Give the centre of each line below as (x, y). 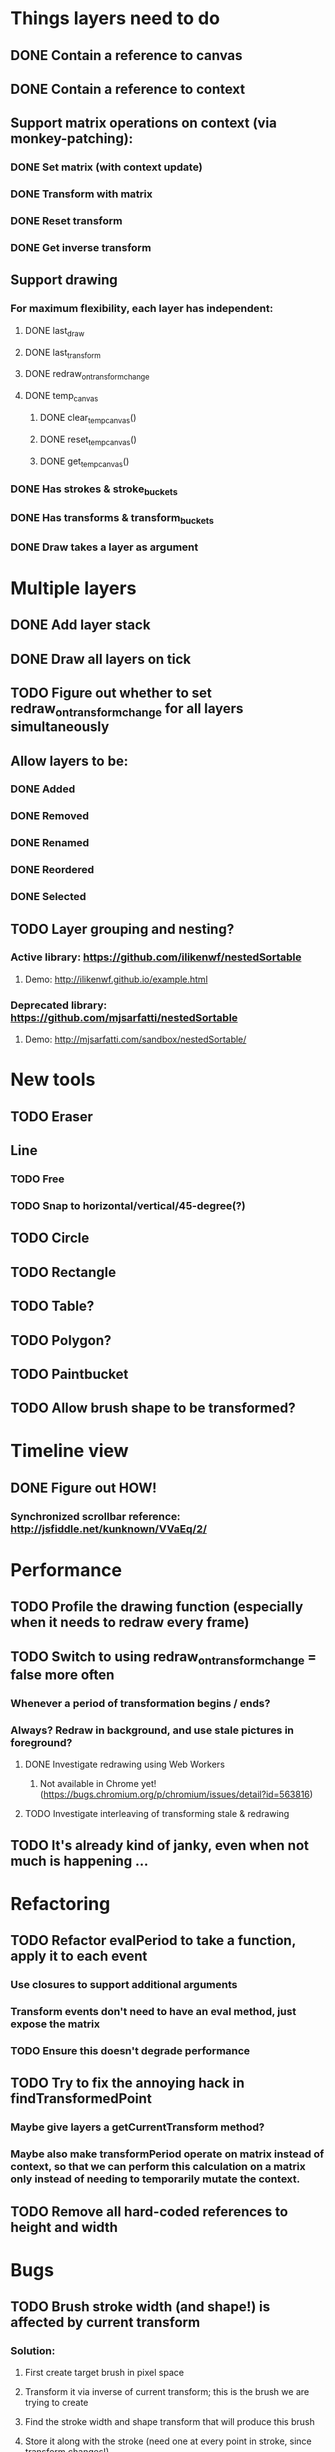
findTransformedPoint (81, 2098)
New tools (53, 1079)
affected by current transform (105, 2322)
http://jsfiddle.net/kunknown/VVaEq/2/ (109, 1529)
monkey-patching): (72, 138)
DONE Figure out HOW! (83, 1487)
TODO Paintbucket (69, 1373)
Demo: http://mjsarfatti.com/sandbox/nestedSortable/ (135, 1039)
